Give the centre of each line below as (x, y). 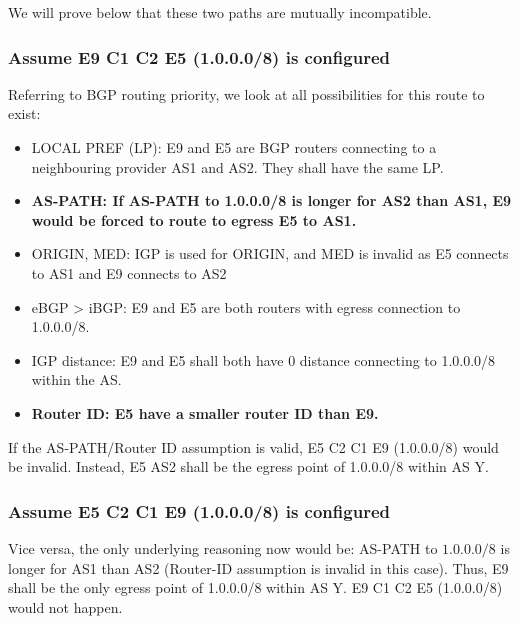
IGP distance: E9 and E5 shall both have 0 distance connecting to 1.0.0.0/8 (263, 359)
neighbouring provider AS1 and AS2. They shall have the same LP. (237, 166)
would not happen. (65, 606)
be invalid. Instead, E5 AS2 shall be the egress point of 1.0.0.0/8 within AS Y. (248, 466)
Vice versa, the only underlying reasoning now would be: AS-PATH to (223, 547)
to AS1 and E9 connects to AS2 (129, 272)
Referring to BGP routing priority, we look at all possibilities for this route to (246, 93)
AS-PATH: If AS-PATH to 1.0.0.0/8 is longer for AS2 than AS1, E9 (271, 200)
